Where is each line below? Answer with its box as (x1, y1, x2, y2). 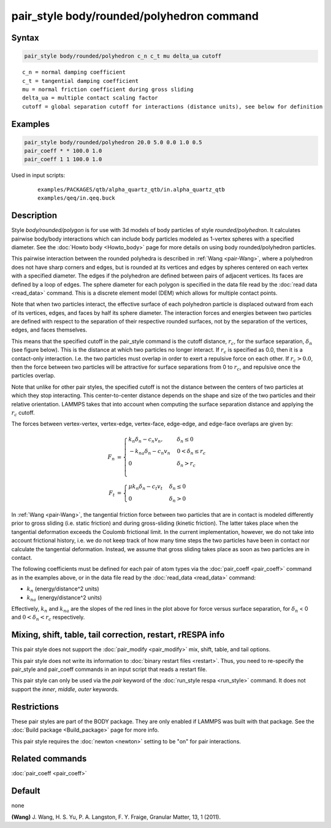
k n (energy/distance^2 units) (26, 585, 99, 594)
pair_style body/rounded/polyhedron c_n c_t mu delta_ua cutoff (24, 53, 222, 60)
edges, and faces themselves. (11, 326, 88, 334)
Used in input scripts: (11, 172, 66, 179)
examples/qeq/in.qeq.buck (37, 195, 116, 202)
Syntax (11, 33, 39, 43)
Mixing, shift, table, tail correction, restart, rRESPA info (11, 630, 225, 640)
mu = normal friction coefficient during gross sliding (22, 86, 194, 93)
